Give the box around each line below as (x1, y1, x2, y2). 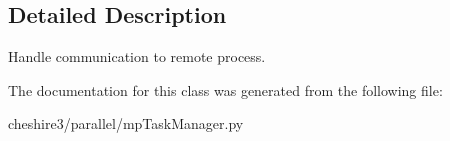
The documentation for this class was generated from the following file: (8, 79, 443, 100)
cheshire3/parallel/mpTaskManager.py (8, 113, 244, 134)
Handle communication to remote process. (8, 46, 266, 67)
